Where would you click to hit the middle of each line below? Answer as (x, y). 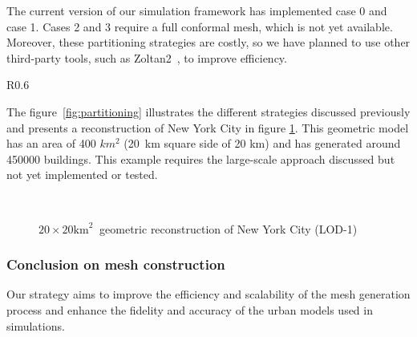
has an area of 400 (51, 143)
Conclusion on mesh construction (116, 264)
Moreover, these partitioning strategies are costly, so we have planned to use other (208, 42)
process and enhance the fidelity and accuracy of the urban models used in (190, 309)
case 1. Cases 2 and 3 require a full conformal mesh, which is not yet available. (200, 26)
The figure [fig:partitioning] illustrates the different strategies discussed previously (208, 111)
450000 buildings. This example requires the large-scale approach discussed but (201, 158)
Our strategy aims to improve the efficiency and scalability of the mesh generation (208, 294)
